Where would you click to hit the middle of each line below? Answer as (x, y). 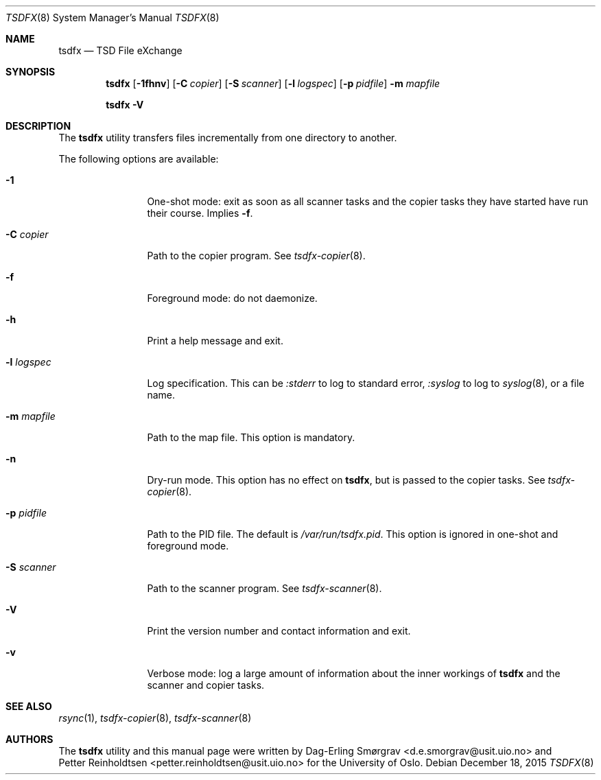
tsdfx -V (125, 105)
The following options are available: (139, 159)
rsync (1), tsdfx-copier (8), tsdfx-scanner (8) (155, 718)
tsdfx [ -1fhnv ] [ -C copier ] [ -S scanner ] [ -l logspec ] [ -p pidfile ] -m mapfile (273, 83)
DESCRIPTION (38, 126)
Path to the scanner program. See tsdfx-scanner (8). (264, 588)
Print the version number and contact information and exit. (279, 631)
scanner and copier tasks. (206, 685)
